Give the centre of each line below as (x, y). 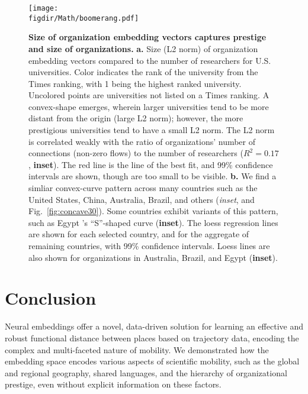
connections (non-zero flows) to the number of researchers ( (136, 153)
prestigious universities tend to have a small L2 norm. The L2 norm (152, 130)
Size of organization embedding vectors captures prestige (147, 37)
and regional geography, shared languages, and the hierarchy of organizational (146, 372)
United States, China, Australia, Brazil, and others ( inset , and (142, 199)
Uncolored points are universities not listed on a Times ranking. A (149, 95)
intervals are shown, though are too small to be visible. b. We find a (153, 176)
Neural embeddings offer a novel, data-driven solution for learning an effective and (154, 326)
